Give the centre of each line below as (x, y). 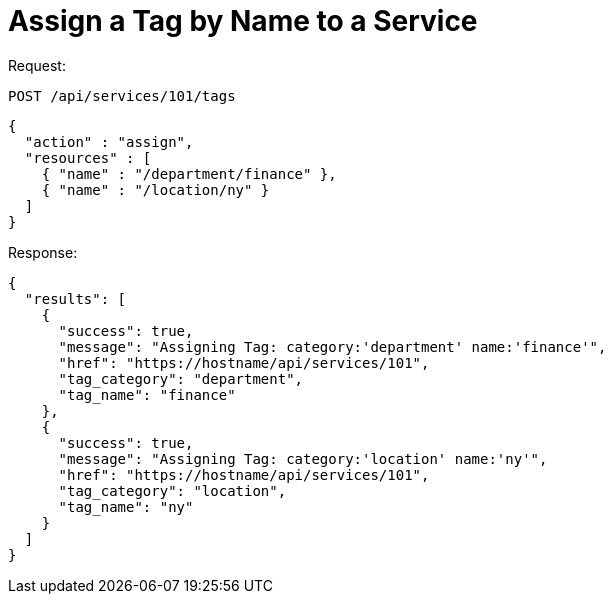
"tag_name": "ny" (126, 506)
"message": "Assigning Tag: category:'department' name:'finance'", (332, 346)
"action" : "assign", (109, 141)
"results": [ (75, 298)
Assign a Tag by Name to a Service (243, 21)
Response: (43, 252)
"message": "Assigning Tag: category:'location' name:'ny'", (303, 458)
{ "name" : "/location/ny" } (155, 189)
